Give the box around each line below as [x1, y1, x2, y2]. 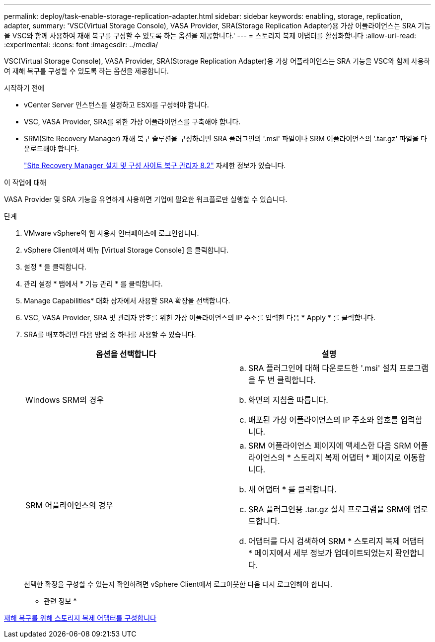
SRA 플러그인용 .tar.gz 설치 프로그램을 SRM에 [248, 504, 411, 514]
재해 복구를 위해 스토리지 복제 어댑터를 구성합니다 [4, 614, 156, 622]
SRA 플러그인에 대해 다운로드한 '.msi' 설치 [248, 363, 397, 373]
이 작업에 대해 [4, 178, 47, 186]
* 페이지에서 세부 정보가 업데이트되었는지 [248, 548, 393, 558]
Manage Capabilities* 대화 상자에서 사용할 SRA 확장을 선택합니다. [24, 296, 230, 305]
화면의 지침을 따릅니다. [248, 395, 328, 405]
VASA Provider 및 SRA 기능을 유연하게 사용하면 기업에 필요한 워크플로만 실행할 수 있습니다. [4, 195, 288, 203]
